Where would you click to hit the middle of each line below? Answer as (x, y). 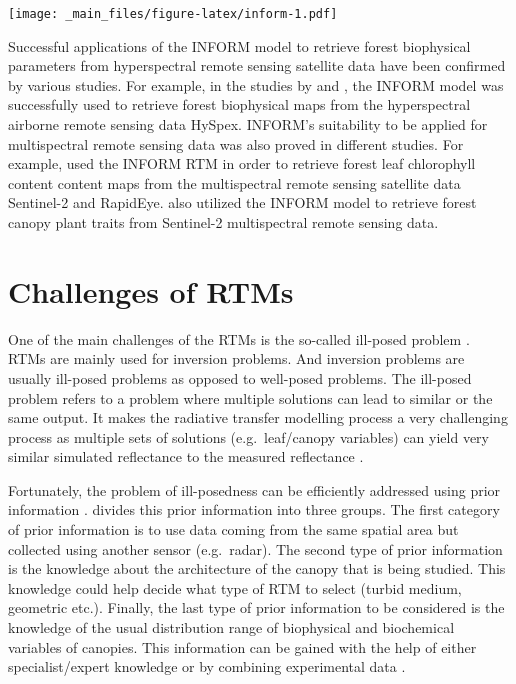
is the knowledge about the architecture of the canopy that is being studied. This (257, 568)
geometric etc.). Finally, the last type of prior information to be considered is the (256, 607)
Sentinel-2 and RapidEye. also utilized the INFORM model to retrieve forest (242, 202)
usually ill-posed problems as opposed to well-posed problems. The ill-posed (240, 377)
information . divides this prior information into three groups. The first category (254, 509)
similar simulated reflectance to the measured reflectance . (186, 456)
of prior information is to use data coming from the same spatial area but (233, 529)
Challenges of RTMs (151, 290)
